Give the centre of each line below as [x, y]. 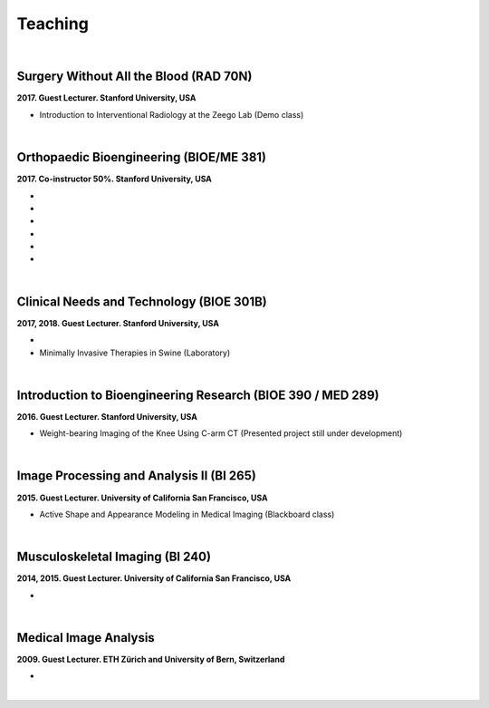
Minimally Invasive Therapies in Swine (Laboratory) [135, 353]
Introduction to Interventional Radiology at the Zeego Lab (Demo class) [172, 114]
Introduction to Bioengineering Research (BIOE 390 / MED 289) [198, 395]
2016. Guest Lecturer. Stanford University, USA [107, 416]
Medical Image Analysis [86, 638]
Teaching [53, 24]
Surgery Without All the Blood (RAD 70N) [134, 77]
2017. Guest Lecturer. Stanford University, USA [106, 98]
